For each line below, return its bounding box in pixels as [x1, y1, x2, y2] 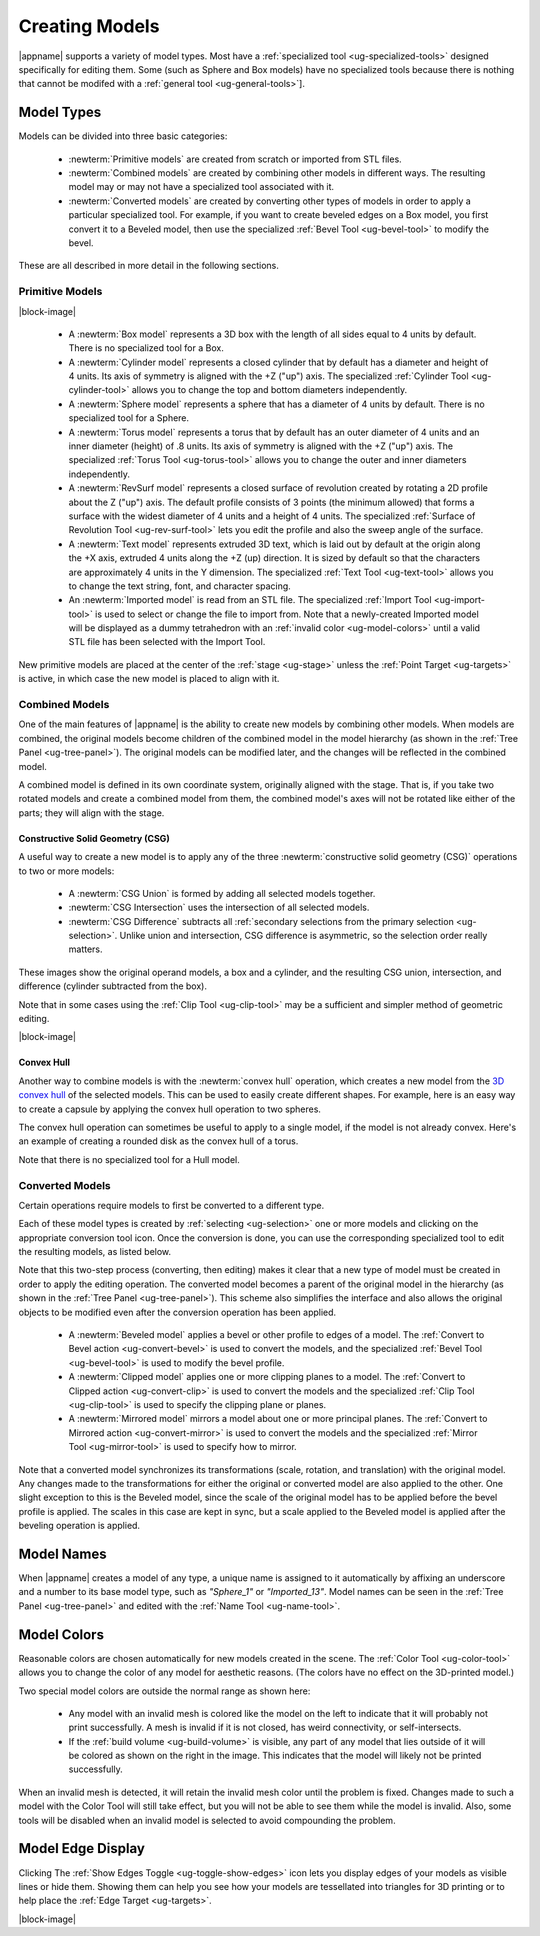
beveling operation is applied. [18, 1520, 140, 1532]
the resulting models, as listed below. [18, 1246, 172, 1258]
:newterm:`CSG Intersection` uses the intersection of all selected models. [68, 901, 370, 914]
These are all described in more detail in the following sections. [18, 260, 279, 272]
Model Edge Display [18, 1840, 145, 1857]
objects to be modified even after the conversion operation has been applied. [18, 1306, 337, 1318]
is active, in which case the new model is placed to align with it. [18, 673, 280, 685]
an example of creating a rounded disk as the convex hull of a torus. [18, 1135, 299, 1147]
